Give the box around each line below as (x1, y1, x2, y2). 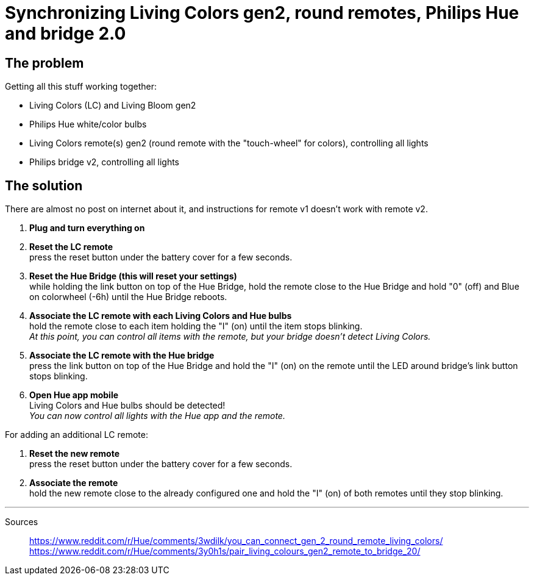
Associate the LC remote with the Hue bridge (29, 350, 215, 361)
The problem (5, 55, 84, 71)
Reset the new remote (29, 448, 119, 459)
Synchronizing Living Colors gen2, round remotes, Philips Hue (5, 2, 519, 23)
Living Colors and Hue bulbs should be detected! (29, 400, 226, 411)
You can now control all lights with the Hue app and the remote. (29, 410, 285, 421)
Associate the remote (29, 478, 118, 489)
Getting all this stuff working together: (5, 81, 157, 92)
